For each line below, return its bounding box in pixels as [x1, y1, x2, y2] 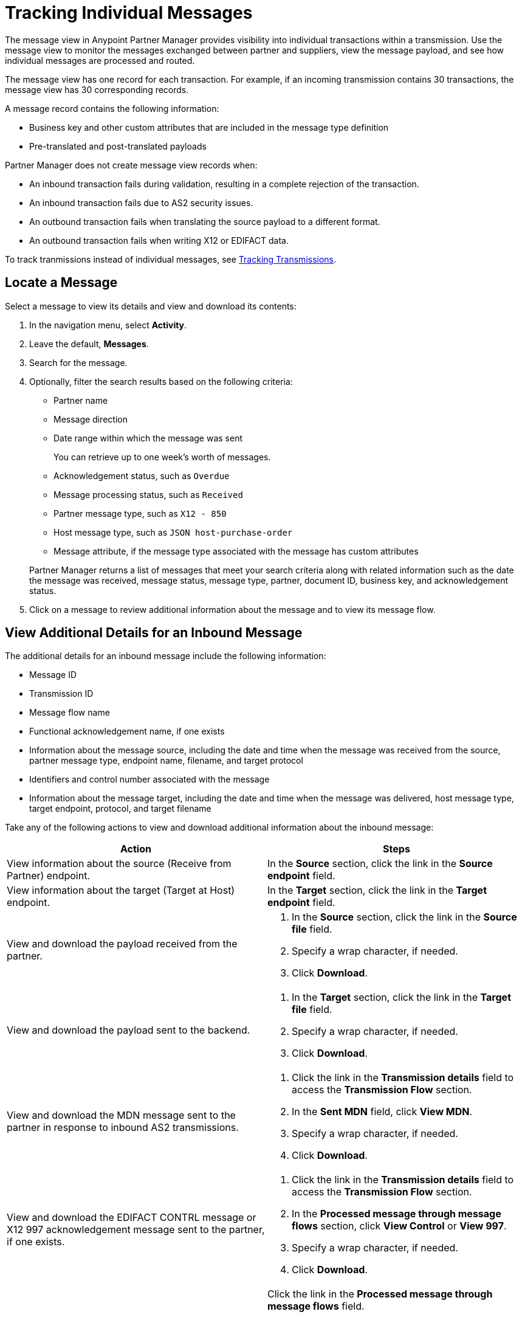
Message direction [53, 413, 128, 424]
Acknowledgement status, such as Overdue [53, 470, 230, 481]
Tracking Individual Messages [5, 2, 253, 23]
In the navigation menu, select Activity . [29, 319, 187, 330]
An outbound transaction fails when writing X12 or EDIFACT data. [29, 235, 289, 246]
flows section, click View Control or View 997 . [292, 1220, 507, 1232]
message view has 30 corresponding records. [5, 84, 189, 95]
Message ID [29, 669, 77, 680]
